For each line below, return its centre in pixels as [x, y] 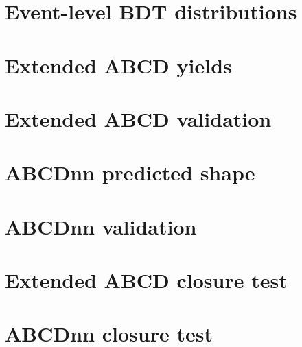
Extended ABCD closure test [146, 280]
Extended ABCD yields [118, 65]
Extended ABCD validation [138, 118]
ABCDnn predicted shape [130, 172]
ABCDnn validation [101, 226]
